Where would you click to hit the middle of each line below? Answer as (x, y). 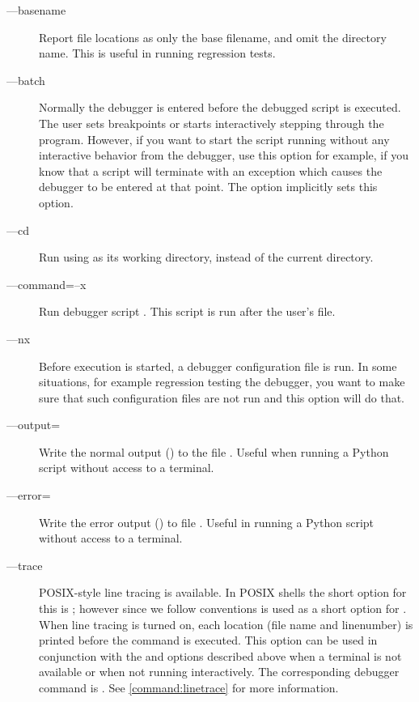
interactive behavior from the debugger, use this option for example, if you (224, 155)
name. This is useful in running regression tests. (157, 53)
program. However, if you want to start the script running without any (214, 139)
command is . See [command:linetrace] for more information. (189, 687)
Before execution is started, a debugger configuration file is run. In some (218, 366)
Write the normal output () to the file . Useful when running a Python (214, 451)
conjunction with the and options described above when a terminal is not (220, 655)
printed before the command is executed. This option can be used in (208, 640)
